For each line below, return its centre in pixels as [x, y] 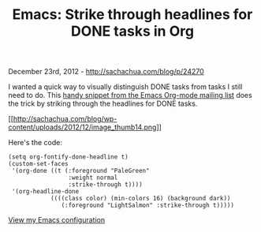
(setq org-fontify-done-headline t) [68, 157]
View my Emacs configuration [56, 220]
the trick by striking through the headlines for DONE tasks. [103, 103]
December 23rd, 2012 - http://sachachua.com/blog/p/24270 [106, 72]
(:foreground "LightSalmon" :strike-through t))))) [148, 206]
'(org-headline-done [45, 192]
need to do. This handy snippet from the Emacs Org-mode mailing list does [130, 95]
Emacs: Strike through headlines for [132, 15]
